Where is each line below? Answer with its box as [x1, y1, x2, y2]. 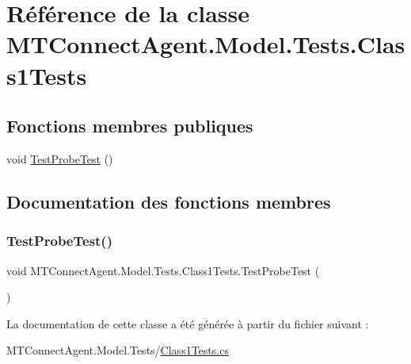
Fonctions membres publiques [6, 113, 253, 138]
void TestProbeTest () [6, 150, 113, 167]
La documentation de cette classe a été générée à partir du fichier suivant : [6, 315, 369, 331]
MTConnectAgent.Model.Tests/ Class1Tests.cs [6, 342, 229, 358]
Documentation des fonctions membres [6, 189, 331, 213]
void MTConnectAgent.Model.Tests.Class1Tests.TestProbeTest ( [6, 262, 320, 278]
